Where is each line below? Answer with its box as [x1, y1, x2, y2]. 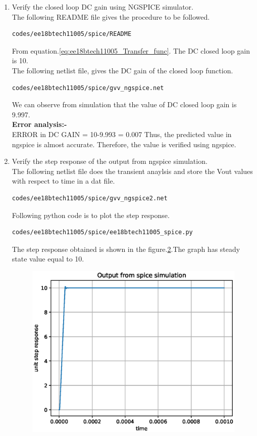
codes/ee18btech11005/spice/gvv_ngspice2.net [12, 194, 168, 202]
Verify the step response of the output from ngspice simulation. [12, 156, 208, 166]
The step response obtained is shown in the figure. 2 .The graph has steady [12, 243, 240, 254]
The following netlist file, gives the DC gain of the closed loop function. [12, 65, 233, 75]
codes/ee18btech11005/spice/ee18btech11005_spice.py [12, 229, 193, 236]
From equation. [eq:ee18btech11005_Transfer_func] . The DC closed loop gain [12, 45, 250, 56]
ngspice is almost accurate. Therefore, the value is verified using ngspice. [12, 139, 236, 149]
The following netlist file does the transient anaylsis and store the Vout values [12, 165, 253, 176]
